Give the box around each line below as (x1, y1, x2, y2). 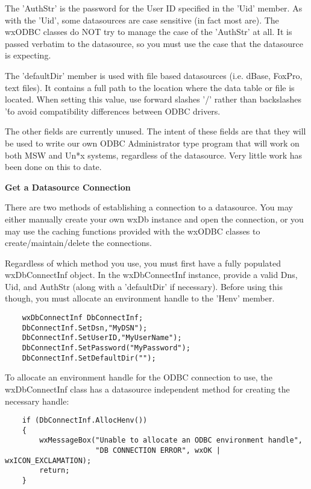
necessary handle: (5, 394, 69, 407)
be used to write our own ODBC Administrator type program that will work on (5, 136, 300, 149)
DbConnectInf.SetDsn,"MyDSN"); (22, 323, 148, 332)
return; (39, 466, 70, 475)
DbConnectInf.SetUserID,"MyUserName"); (22, 333, 182, 342)
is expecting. (5, 49, 51, 62)
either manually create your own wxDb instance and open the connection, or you (5, 212, 304, 225)
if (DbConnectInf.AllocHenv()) (22, 416, 148, 425)
